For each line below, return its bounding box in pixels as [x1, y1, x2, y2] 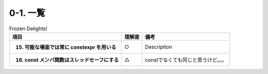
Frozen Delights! [9, 25, 47, 32]
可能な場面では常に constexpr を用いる [24, 44, 117, 51]
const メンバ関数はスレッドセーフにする [24, 56, 119, 63]
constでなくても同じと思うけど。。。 [144, 56, 227, 63]
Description [144, 43, 172, 50]
